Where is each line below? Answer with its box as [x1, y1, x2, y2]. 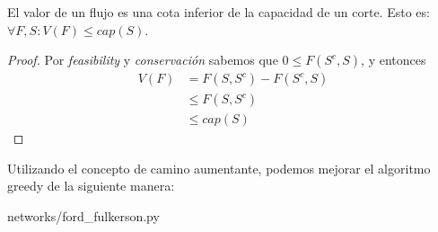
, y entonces [361, 50, 426, 69]
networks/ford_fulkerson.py [7, 207, 160, 226]
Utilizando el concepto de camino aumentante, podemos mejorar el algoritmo [7, 158, 431, 177]
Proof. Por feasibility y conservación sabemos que [7, 50, 278, 69]
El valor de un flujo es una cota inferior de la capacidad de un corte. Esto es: [7, 3, 430, 21]
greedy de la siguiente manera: [7, 176, 175, 195]
